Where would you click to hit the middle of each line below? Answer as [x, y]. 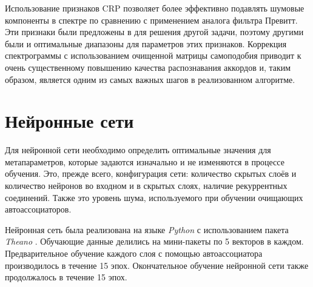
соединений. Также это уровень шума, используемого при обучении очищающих [154, 197]
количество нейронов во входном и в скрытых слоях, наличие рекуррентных [146, 186]
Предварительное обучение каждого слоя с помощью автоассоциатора [134, 253]
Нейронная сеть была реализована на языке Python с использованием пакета [147, 229]
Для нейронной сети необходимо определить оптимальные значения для [138, 150]
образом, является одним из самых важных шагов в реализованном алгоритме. [150, 79]
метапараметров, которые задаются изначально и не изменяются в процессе [145, 161]
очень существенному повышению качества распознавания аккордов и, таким [148, 67]
